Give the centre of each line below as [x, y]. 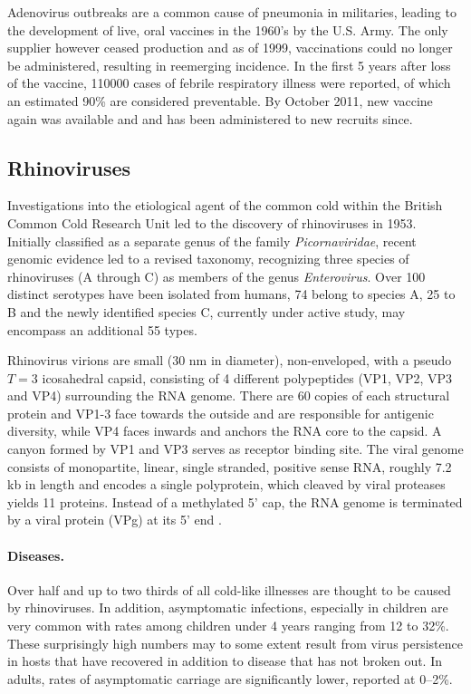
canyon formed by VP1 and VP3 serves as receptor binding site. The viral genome [235, 449]
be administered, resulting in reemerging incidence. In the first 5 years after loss [229, 65]
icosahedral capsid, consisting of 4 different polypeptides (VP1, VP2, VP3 [247, 377]
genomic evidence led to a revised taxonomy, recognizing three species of [208, 259]
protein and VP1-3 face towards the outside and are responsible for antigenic [221, 413]
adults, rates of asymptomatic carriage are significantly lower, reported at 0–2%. [230, 678]
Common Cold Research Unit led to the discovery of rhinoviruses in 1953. [212, 222]
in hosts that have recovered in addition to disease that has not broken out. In [225, 661]
